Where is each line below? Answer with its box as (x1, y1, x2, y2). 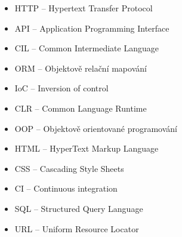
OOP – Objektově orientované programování (14, 122, 177, 134)
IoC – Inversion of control (14, 82, 109, 94)
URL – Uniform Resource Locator (14, 222, 139, 235)
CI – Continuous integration (14, 182, 118, 195)
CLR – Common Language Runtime (14, 101, 147, 114)
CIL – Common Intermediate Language (14, 42, 159, 54)
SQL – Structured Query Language (14, 202, 143, 214)
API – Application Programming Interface (14, 21, 169, 34)
